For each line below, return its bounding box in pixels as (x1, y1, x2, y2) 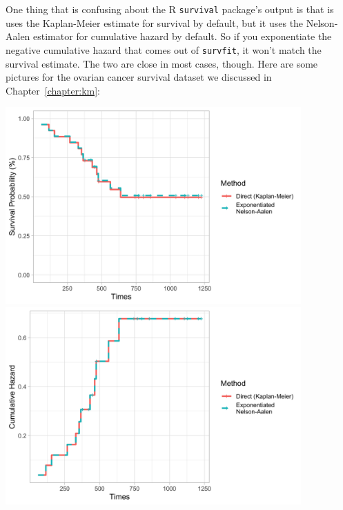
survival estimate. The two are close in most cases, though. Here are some (6, 56, 318, 70)
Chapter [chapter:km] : (6, 83, 101, 97)
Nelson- (306, 15, 338, 30)
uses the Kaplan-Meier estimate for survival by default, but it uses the (6, 15, 304, 30)
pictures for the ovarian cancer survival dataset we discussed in (6, 70, 272, 84)
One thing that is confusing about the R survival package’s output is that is (6, 2, 334, 16)
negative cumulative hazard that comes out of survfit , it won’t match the (6, 42, 322, 57)
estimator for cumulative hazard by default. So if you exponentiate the (33, 29, 332, 43)
